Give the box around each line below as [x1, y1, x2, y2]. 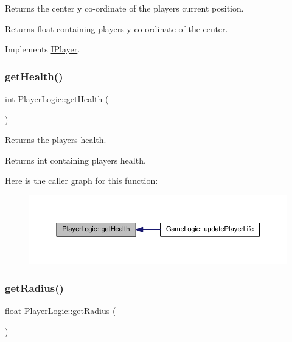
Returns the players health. [5, 133, 106, 146]
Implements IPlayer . [5, 43, 80, 55]
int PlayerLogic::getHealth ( [5, 92, 109, 105]
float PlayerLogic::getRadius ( [5, 304, 116, 317]
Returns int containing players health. [5, 153, 146, 166]
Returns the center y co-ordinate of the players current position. [5, 2, 244, 14]
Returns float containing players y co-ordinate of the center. [5, 22, 228, 35]
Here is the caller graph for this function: [5, 174, 158, 187]
